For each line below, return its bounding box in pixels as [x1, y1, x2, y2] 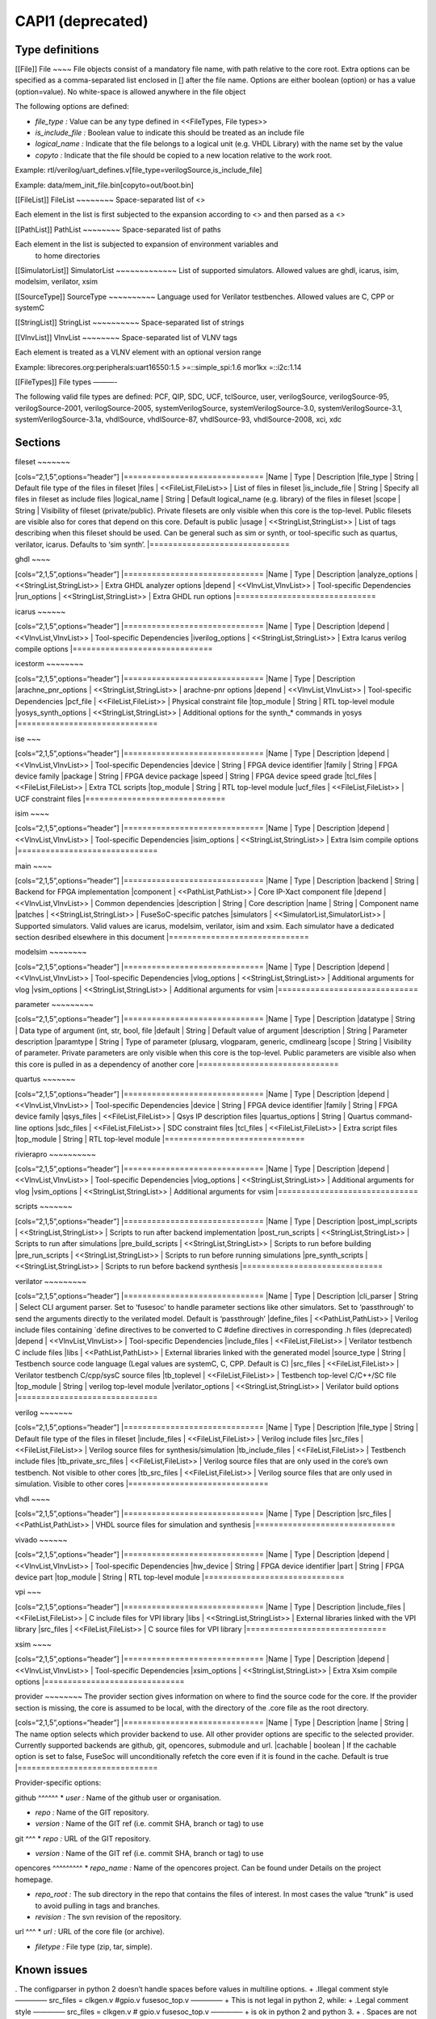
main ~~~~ [15, 861, 52, 871]
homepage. [15, 1874, 53, 1884]
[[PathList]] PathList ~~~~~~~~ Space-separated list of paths [15, 225, 221, 234]
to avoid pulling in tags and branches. [35, 1900, 161, 1910]
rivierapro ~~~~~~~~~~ [15, 1149, 96, 1159]
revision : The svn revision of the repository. [35, 1912, 182, 1922]
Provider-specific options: [15, 1778, 102, 1788]
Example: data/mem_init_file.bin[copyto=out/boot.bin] [15, 180, 194, 190]
